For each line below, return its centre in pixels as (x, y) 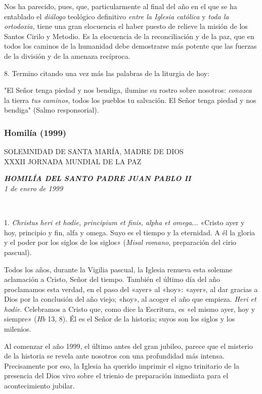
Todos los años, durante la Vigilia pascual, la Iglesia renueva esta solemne (118, 269)
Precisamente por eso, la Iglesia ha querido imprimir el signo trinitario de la (122, 365)
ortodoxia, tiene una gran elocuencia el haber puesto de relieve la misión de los (126, 26)
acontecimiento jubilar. (39, 386)
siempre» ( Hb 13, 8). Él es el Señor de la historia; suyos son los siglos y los (120, 319)
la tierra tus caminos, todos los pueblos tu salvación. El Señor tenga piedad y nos (130, 100)
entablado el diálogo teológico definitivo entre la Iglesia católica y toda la (117, 16)
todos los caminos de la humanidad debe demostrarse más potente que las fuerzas (130, 46)
